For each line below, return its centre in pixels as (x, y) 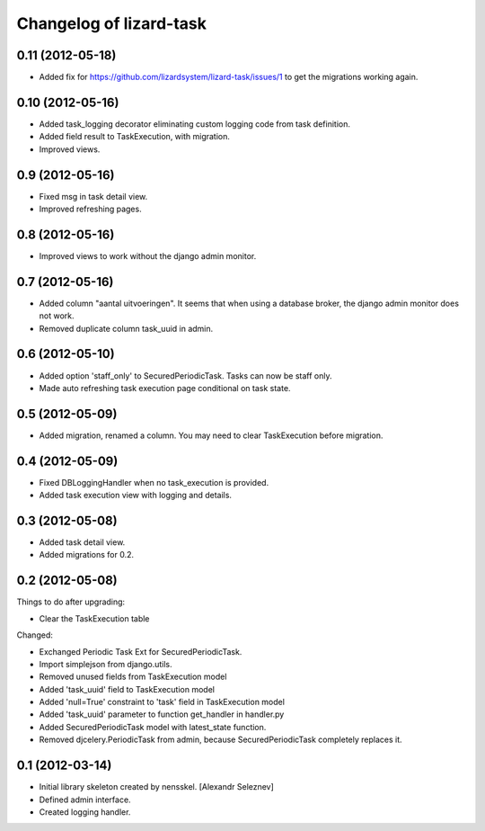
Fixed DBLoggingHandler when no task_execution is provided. (154, 482)
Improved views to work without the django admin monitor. (148, 255)
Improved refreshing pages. (91, 209)
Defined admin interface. (85, 800)
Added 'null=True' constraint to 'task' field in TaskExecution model (162, 702)
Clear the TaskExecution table (94, 618)
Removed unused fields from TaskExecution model (133, 677)
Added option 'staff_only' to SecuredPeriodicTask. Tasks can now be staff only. (185, 375)
